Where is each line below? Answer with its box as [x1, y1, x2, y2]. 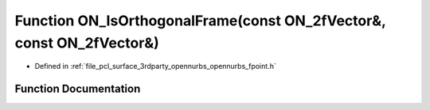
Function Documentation [14, 82, 141, 96]
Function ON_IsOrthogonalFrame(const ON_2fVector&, [14, 12, 386, 29]
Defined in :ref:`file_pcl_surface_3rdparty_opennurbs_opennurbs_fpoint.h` [34, 62, 276, 71]
